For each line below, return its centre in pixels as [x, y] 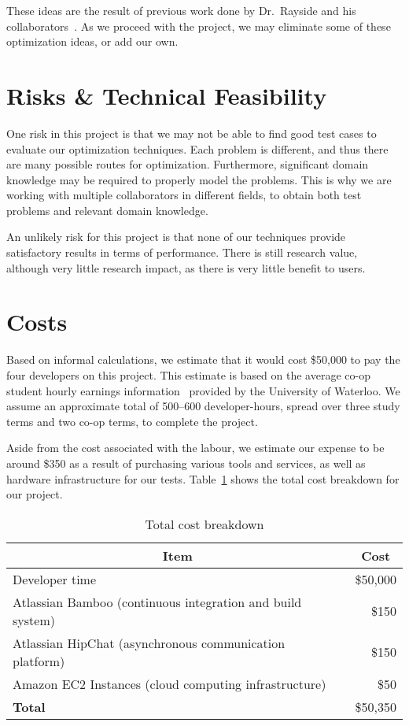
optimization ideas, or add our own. [92, 41]
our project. [35, 494]
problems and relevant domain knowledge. [107, 210]
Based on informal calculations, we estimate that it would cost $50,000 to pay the [203, 359]
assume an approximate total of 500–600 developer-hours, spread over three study [203, 406]
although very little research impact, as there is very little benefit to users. [186, 267]
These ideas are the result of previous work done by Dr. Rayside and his [181, 10]
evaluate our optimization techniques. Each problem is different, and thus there [197, 148]
